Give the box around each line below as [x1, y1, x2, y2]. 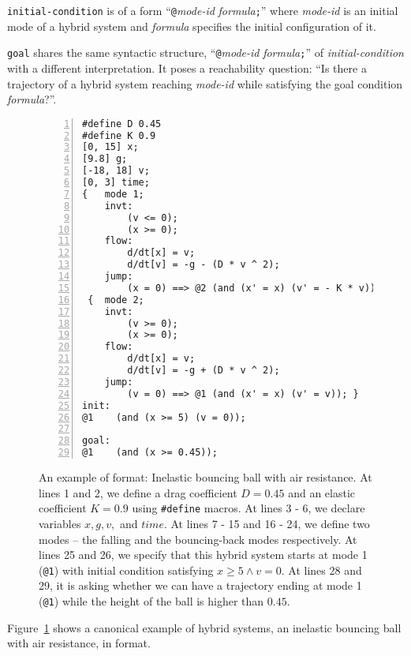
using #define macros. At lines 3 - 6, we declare [132, 500, 365, 516]
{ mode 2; [88, 294, 144, 306]
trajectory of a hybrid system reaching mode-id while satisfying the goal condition [7, 75, 403, 92]
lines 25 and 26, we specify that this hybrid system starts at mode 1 [39, 546, 368, 563]
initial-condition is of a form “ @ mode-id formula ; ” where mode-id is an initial [7, 2, 398, 18]
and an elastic [288, 484, 356, 500]
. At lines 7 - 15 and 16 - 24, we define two [163, 515, 370, 531]
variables [39, 515, 81, 531]
